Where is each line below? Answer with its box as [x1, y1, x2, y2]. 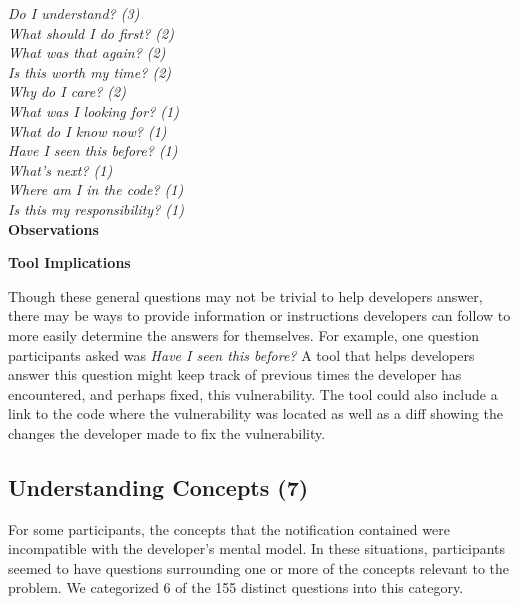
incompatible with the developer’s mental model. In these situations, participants [8, 538, 506, 559]
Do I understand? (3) [8, 3, 140, 23]
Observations [8, 218, 99, 239]
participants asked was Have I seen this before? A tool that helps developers [8, 344, 475, 365]
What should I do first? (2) [8, 22, 174, 43]
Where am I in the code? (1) [8, 179, 184, 200]
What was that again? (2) [8, 42, 166, 63]
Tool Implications [8, 252, 131, 273]
